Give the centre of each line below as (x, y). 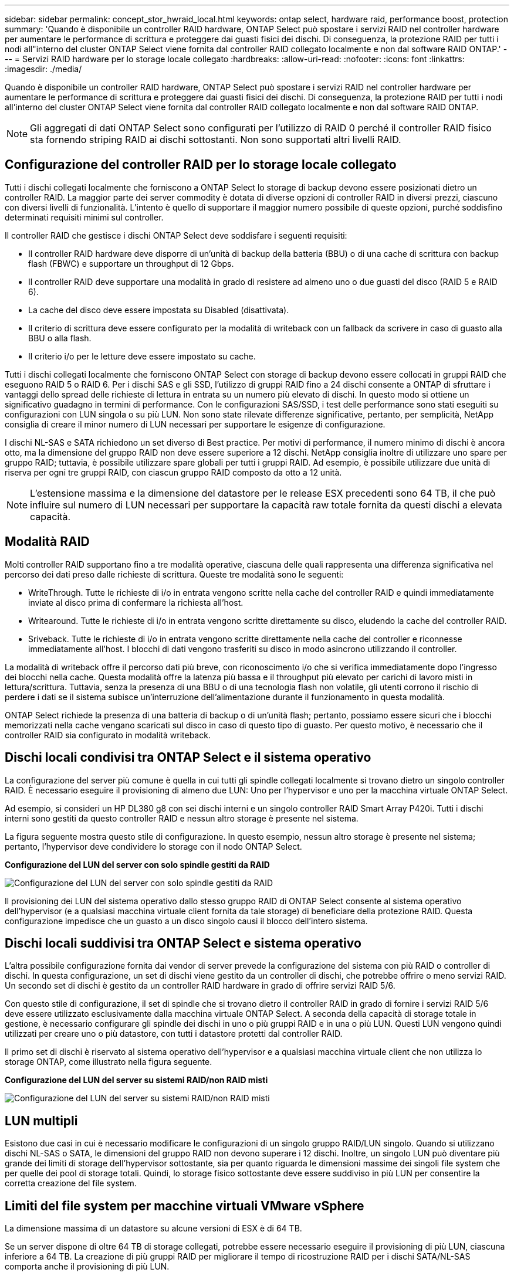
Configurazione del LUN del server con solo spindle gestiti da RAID (137, 864)
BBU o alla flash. (60, 338)
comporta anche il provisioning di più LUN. (87, 1267)
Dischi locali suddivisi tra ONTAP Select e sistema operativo (183, 943)
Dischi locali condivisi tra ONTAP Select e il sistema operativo (188, 758)
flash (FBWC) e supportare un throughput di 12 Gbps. (131, 263)
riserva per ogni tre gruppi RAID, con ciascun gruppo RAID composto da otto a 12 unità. (173, 472)
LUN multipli (41, 1121)
